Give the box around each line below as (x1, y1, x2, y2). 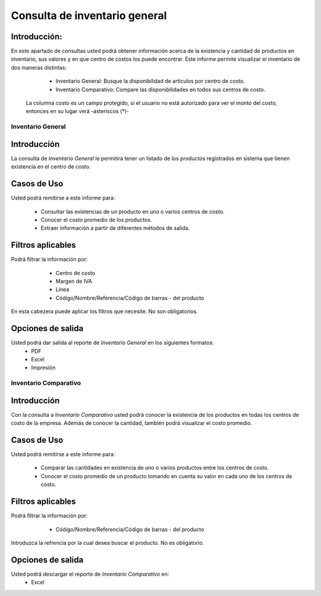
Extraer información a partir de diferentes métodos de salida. (40, 224, 190, 232)
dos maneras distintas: (11, 64, 67, 71)
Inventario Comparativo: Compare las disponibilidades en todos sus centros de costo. (55, 86, 266, 93)
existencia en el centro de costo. (11, 163, 91, 170)
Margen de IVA (55, 277, 92, 285)
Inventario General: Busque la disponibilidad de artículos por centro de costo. (55, 77, 245, 85)
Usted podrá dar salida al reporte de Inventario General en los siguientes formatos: (11, 339, 214, 347)
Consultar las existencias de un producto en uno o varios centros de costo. (40, 208, 225, 215)
